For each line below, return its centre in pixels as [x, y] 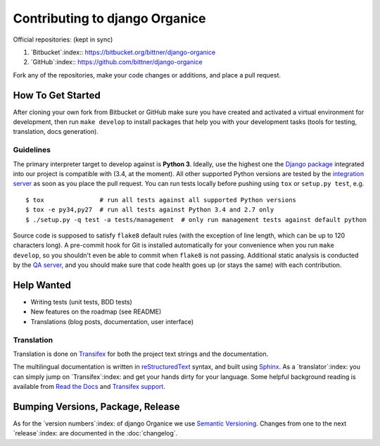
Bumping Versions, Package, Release [96, 406]
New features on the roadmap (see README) [96, 312]
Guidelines [32, 150]
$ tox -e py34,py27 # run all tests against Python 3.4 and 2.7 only [150, 210]
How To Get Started [57, 95]
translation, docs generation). [56, 132]
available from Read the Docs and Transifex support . [89, 387]
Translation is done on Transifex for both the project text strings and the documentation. [141, 354]
